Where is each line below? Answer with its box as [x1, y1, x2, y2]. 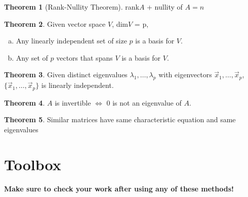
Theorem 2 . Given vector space [4, 18, 106, 29]
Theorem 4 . [4, 97, 45, 108]
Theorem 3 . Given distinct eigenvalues [4, 69, 128, 80]
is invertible [55, 97, 91, 108]
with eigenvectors [158, 69, 212, 80]
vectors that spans [56, 52, 113, 63]
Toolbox [4, 154, 61, 174]
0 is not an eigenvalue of [106, 97, 182, 108]
